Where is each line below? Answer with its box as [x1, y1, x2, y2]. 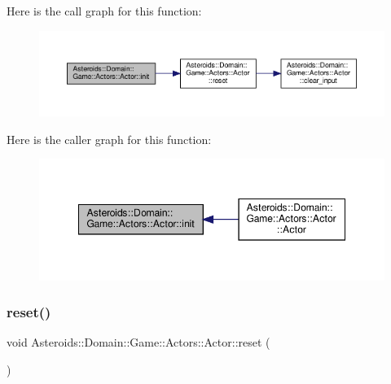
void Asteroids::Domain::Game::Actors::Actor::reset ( [7, 334, 270, 351]
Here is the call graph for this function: [7, 2, 202, 19]
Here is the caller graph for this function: [7, 130, 212, 147]
